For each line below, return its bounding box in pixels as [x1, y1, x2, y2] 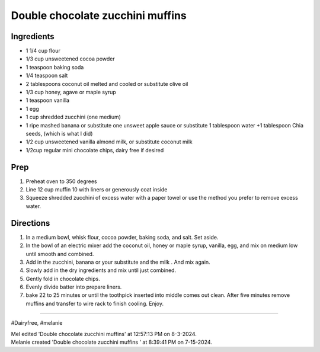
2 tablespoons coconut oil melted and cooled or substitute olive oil [25, 80, 188, 87]
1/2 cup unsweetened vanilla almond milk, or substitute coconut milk [25, 138, 193, 145]
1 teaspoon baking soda [25, 63, 84, 71]
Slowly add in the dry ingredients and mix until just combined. [25, 267, 177, 274]
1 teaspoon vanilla [25, 97, 70, 104]
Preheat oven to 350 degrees [25, 178, 97, 185]
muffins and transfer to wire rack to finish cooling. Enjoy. [25, 300, 164, 307]
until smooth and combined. [25, 250, 94, 257]
